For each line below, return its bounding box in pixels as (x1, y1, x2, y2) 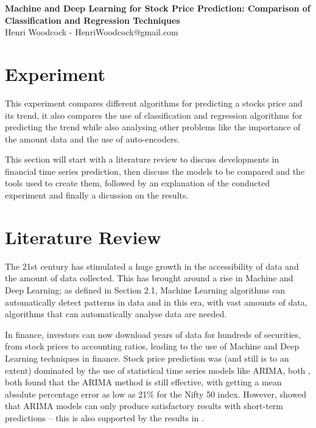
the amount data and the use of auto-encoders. (5, 132, 180, 145)
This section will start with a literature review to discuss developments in (5, 153, 279, 166)
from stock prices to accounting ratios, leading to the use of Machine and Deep (5, 340, 300, 353)
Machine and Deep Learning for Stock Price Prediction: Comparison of (5, 2, 311, 14)
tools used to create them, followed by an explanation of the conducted (5, 177, 270, 189)
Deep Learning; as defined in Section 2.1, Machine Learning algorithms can (5, 283, 286, 296)
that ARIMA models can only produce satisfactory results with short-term (5, 399, 284, 412)
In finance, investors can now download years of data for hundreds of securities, (5, 328, 301, 340)
